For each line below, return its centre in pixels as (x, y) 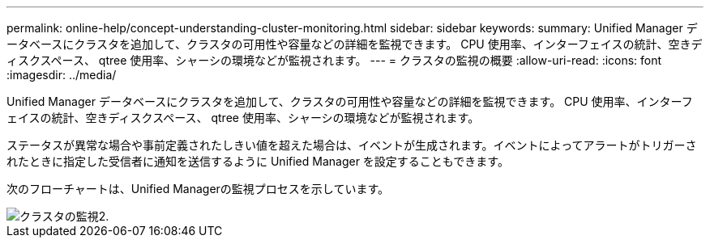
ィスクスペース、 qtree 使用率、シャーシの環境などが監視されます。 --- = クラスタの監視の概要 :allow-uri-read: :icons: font (334, 60)
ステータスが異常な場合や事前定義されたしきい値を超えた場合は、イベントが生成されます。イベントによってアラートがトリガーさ (352, 145)
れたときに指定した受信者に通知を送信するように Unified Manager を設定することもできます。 (258, 161)
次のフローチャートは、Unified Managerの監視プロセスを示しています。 (198, 189)
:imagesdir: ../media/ (62, 75)
